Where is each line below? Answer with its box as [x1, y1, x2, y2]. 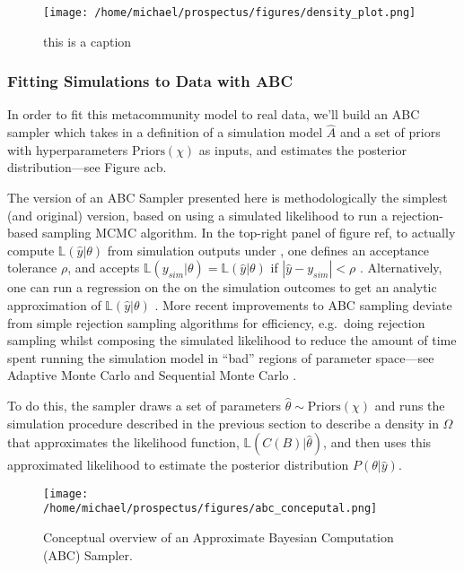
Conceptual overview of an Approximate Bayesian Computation [43, 528, 394, 547]
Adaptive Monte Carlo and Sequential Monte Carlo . [7, 366, 297, 385]
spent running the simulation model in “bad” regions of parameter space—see [7, 348, 434, 367]
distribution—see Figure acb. [7, 158, 167, 177]
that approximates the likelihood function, [7, 433, 240, 452]
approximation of [7, 296, 101, 315]
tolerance [7, 258, 57, 277]
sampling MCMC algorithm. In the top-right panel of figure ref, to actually [41, 223, 456, 242]
